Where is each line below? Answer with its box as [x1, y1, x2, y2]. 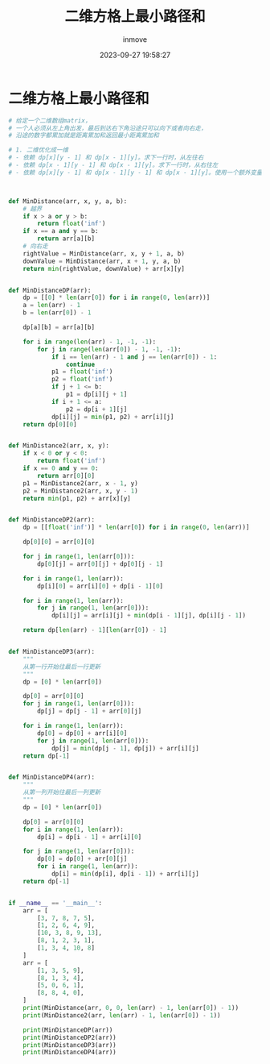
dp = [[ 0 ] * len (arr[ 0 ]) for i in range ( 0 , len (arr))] [22, 293, 211, 302]
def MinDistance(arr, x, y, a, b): [8, 197, 128, 206]
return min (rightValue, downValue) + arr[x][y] [22, 264, 185, 272]
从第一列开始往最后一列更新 [22, 788, 101, 796]
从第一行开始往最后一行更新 [22, 663, 101, 671]
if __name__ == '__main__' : [8, 899, 103, 907]
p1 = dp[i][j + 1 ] [65, 390, 128, 399]
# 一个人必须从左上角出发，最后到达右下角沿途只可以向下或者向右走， [8, 124, 207, 132]
